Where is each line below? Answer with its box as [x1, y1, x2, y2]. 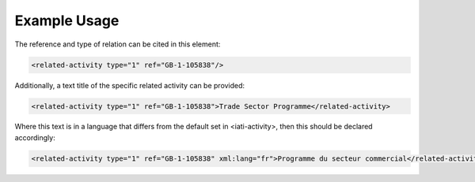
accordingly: [14, 132, 55, 142]
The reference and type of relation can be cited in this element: [14, 39, 221, 49]
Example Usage [14, 12, 120, 29]
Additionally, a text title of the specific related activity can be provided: [14, 80, 245, 90]
